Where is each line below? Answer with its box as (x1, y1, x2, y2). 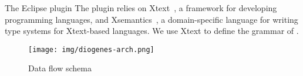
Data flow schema (28, 62, 92, 74)
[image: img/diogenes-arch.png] (28, 45, 154, 54)
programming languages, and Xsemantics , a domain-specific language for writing (5, 13, 298, 25)
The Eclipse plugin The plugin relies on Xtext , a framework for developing (5, 2, 277, 13)
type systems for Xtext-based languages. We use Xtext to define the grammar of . (5, 25, 299, 37)
